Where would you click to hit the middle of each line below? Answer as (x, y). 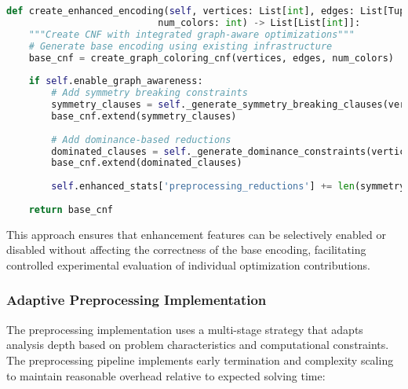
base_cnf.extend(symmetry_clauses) (144, 116)
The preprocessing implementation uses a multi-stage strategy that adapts (185, 329)
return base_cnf (71, 209)
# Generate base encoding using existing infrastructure (180, 46)
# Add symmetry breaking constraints (149, 93)
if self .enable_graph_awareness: (116, 81)
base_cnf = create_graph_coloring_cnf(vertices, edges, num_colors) (211, 58)
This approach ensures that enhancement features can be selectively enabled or (196, 234)
